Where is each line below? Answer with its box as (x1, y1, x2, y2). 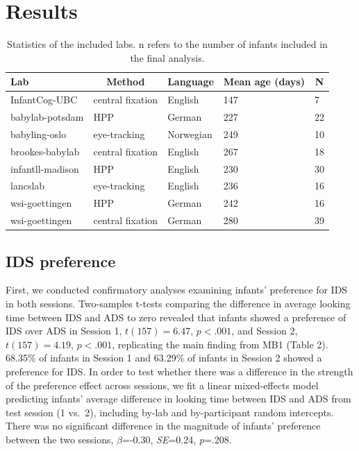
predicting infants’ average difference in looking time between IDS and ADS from (6, 391, 351, 406)
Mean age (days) (223, 74, 305, 89)
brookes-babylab (10, 144, 80, 158)
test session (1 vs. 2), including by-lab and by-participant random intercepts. (6, 405, 334, 419)
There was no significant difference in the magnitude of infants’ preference (6, 418, 321, 433)
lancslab (10, 178, 45, 193)
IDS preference (6, 250, 116, 271)
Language (167, 74, 214, 89)
